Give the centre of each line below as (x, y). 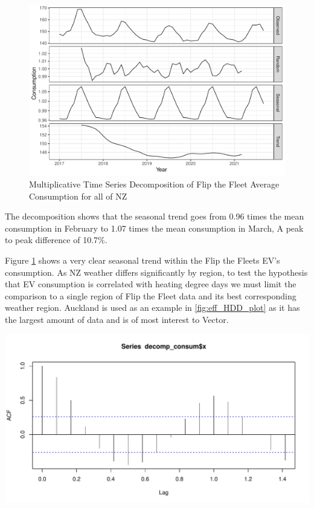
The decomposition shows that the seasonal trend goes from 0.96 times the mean (155, 216)
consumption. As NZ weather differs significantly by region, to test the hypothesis (156, 272)
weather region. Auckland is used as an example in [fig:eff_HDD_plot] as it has (152, 308)
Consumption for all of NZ (78, 196)
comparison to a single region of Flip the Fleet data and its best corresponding (151, 295)
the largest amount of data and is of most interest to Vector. (117, 319)
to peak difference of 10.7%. (56, 240)
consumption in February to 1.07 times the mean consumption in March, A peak (154, 228)
